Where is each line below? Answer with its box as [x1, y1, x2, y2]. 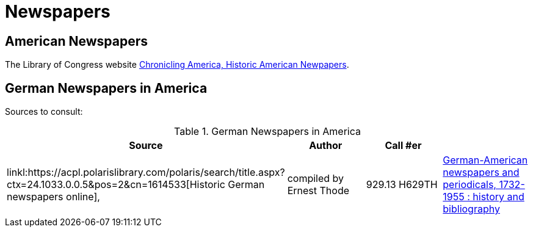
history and [473, 190, 524, 203]
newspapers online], [7, 190, 100, 203]
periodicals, [443, 178, 496, 191]
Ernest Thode [287, 184, 350, 197]
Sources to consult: [5, 106, 83, 117]
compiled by [287, 172, 344, 185]
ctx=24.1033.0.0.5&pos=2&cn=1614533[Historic [7, 178, 225, 191]
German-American [443, 154, 528, 167]
